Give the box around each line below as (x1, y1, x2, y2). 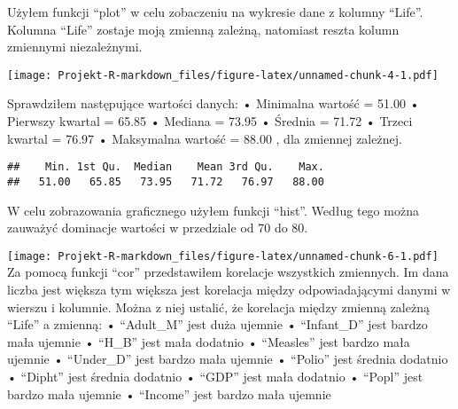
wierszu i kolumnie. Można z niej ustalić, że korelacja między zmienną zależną (7, 297, 430, 316)
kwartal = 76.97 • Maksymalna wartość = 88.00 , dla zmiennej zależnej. (7, 129, 402, 147)
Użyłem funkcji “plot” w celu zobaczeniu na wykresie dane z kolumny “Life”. (7, 3, 423, 20)
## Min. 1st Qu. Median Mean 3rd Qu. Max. (7, 161, 324, 174)
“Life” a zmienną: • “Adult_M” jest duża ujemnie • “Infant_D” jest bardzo (7, 315, 428, 334)
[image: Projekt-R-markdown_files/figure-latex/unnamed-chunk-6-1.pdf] (7, 249, 439, 263)
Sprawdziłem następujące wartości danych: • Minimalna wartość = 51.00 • (7, 94, 420, 113)
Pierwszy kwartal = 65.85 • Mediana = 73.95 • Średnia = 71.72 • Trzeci (7, 112, 413, 130)
